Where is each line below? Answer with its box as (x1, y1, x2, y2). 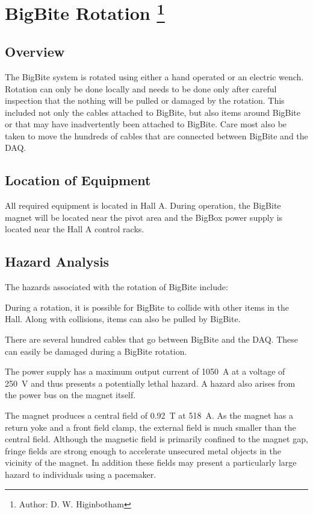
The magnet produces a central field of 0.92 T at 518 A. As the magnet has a (5, 409, 293, 421)
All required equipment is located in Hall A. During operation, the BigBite (5, 199, 281, 212)
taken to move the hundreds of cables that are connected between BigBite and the (5, 129, 308, 142)
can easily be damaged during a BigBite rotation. (5, 344, 187, 357)
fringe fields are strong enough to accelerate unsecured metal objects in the (5, 444, 281, 457)
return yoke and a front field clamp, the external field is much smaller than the (5, 420, 296, 433)
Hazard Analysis (5, 252, 110, 271)
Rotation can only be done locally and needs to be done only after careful (5, 82, 277, 95)
